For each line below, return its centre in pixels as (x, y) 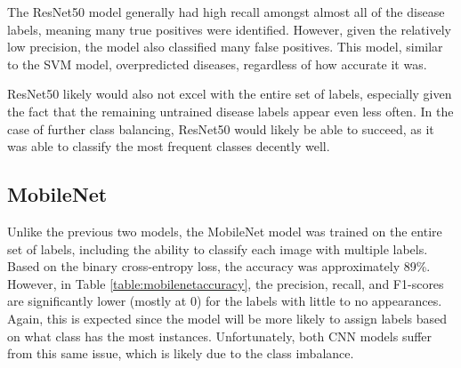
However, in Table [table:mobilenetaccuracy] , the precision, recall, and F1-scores (226, 283)
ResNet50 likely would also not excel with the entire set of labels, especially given (230, 94)
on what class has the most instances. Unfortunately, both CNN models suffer (220, 336)
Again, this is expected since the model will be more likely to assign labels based (227, 318)
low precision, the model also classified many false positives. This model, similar (225, 47)
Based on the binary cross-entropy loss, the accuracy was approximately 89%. (219, 266)
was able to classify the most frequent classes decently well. (169, 146)
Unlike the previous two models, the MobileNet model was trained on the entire (225, 231)
